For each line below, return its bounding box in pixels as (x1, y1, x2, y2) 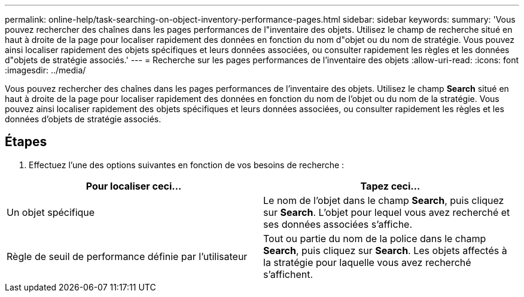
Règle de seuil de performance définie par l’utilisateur (7, 250, 248, 262)
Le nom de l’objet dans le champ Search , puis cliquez (263, 194, 504, 206)
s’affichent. (263, 268, 313, 280)
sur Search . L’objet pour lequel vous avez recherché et (263, 206, 510, 218)
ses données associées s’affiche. (263, 218, 413, 230)
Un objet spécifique (7, 206, 95, 218)
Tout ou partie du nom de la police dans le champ (263, 232, 486, 245)
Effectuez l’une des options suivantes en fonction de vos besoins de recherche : (29, 159, 345, 170)
